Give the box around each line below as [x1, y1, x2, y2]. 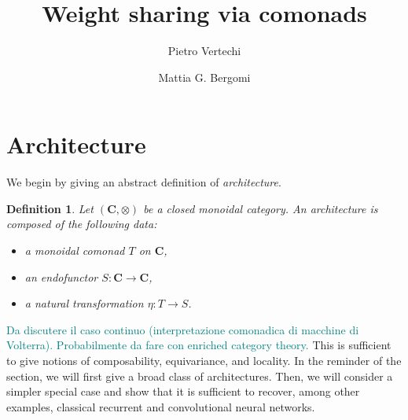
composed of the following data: [6, 216, 157, 232]
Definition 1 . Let [6, 200, 94, 216]
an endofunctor [24, 268, 98, 285]
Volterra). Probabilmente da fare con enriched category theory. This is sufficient [6, 337, 391, 353]
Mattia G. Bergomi [158, 68, 251, 85]
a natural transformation [24, 295, 144, 311]
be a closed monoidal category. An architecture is [143, 200, 378, 216]
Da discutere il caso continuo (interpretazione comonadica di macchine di [6, 321, 359, 337]
